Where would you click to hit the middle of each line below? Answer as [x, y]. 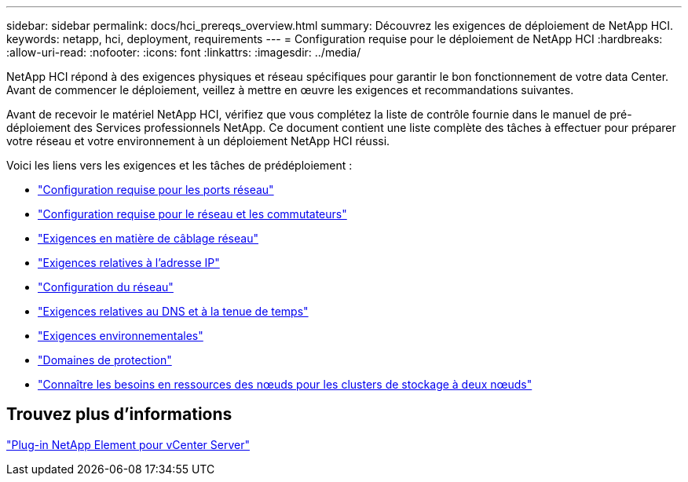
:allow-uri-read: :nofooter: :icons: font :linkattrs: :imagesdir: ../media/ [184, 52]
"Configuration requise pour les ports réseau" [156, 190]
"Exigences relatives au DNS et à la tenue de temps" [173, 311]
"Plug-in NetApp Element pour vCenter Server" [128, 444]
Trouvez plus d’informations [119, 414]
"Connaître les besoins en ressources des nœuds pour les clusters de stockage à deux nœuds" [285, 384]
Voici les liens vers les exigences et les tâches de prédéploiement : [179, 165]
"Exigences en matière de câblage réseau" [148, 238]
